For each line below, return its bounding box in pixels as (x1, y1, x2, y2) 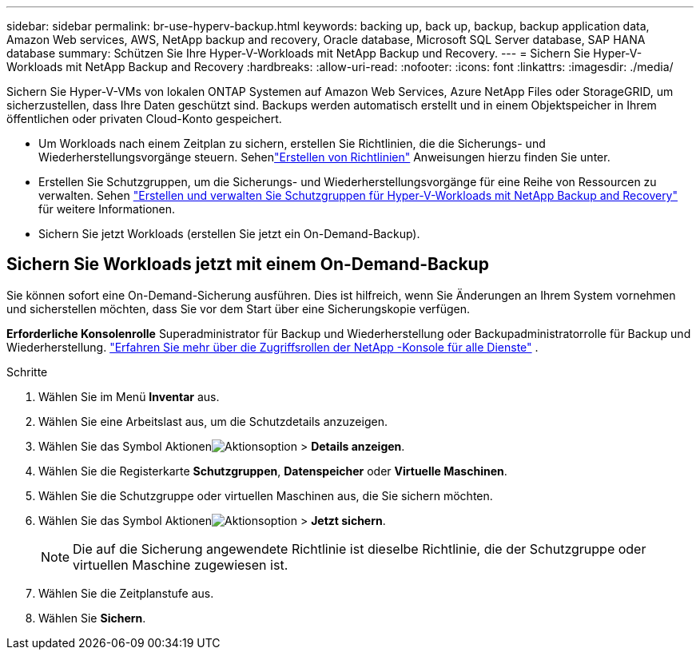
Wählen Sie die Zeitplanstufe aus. (38, 586, 214, 600)
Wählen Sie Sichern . (38, 610, 146, 625)
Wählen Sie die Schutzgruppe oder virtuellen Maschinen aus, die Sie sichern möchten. (38, 488, 493, 503)
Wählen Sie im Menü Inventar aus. (38, 389, 220, 404)
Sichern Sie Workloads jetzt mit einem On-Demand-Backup (6, 254, 489, 275)
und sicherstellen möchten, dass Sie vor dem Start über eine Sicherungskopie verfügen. (6, 301, 471, 316)
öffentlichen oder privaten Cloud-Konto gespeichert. (6, 112, 282, 125)
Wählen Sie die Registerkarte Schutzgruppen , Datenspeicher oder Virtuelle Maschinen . (38, 463, 507, 478)
